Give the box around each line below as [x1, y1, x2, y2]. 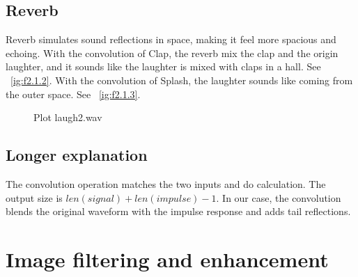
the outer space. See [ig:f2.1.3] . [6, 86, 141, 101]
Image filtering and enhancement [6, 244, 329, 273]
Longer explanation [6, 144, 148, 166]
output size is [6, 190, 63, 205]
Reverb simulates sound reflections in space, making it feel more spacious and [6, 32, 336, 47]
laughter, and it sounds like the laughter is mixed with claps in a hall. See [6, 59, 321, 74]
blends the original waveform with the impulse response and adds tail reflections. [6, 204, 351, 219]
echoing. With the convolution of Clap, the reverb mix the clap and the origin [6, 45, 338, 60]
